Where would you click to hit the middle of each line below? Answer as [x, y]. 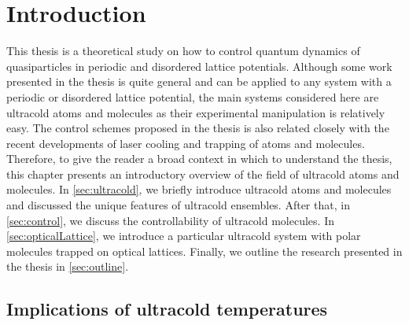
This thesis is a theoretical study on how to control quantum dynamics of [183, 51]
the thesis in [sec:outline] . [68, 266]
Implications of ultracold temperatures [167, 309]
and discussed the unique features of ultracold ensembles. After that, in [178, 205]
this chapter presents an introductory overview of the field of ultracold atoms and [203, 174]
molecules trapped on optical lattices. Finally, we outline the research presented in [204, 251]
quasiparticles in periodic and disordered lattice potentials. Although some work [199, 66]
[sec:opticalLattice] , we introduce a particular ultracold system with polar [184, 236]
